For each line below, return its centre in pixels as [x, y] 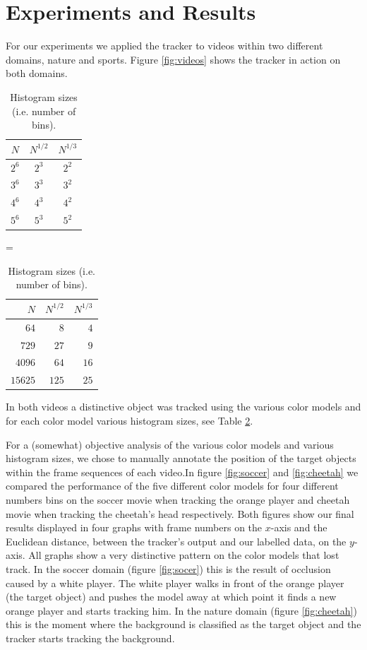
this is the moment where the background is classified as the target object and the [183, 624]
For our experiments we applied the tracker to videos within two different [164, 46]
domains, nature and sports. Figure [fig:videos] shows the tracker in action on [173, 59]
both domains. [37, 73]
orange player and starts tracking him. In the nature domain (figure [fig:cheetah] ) [181, 610]
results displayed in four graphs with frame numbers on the [134, 527]
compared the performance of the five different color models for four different [172, 486]
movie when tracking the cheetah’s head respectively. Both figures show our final [180, 513]
